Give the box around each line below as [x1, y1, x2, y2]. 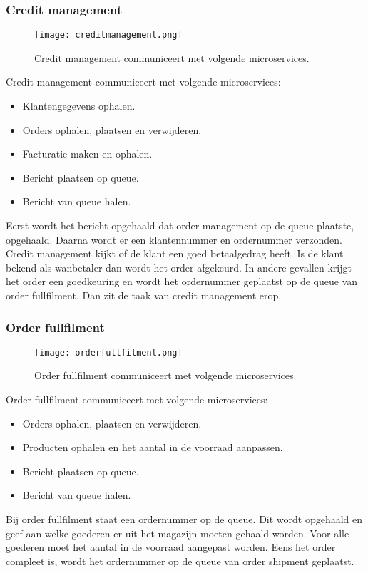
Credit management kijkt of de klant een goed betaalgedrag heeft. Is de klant [6, 246, 344, 261]
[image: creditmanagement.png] [34, 30, 183, 41]
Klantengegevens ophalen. [22, 98, 136, 113]
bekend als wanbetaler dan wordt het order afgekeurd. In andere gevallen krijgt [6, 259, 352, 274]
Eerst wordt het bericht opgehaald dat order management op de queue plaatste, [6, 218, 354, 233]
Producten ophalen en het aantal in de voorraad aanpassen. [22, 440, 283, 455]
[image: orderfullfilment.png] [34, 347, 183, 358]
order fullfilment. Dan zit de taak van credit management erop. [6, 288, 282, 302]
